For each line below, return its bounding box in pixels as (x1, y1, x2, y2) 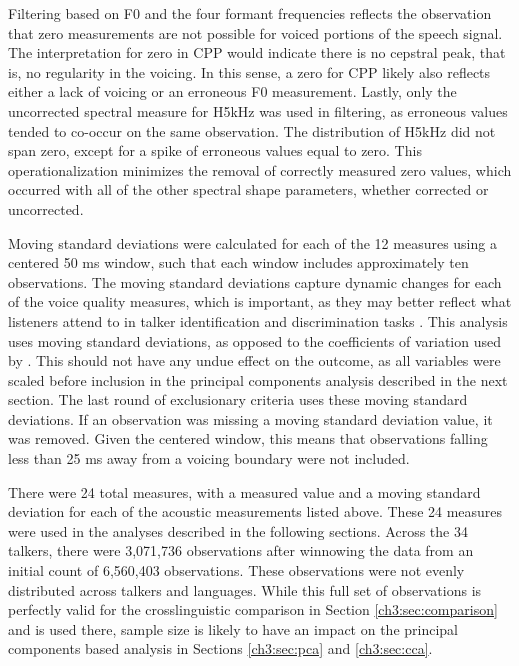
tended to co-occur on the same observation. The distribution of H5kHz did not (8, 120, 496, 141)
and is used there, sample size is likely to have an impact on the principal (8, 618, 458, 639)
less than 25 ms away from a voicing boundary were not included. (8, 448, 410, 469)
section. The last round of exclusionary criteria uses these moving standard (8, 389, 468, 410)
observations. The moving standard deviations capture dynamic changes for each (8, 271, 502, 292)
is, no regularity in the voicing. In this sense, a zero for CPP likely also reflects (8, 61, 491, 82)
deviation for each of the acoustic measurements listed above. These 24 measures (8, 501, 503, 522)
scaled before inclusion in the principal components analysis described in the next (8, 369, 508, 390)
